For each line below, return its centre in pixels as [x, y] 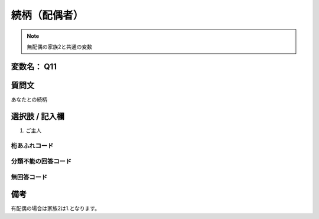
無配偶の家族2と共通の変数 [60, 47]
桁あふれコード [32, 146]
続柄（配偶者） [47, 15]
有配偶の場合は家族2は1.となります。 [56, 208]
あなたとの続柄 [29, 99]
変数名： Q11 [34, 66]
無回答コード [29, 177]
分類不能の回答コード [41, 161]
